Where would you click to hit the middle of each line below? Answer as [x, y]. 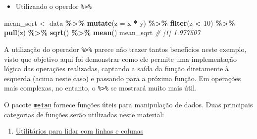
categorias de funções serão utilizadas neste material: [84, 114]
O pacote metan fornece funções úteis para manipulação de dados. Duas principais [128, 104]
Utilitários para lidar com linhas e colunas [79, 131]
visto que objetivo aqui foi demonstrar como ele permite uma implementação [121, 59]
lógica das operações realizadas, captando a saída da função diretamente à [116, 69]
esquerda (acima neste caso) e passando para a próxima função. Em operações [123, 78]
